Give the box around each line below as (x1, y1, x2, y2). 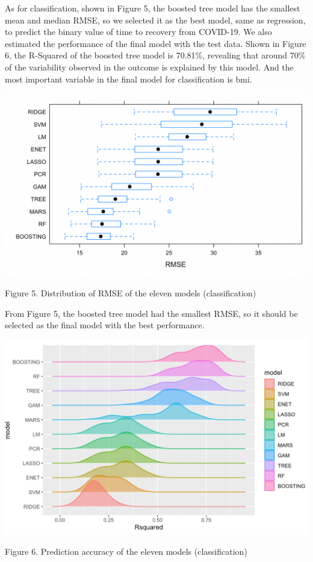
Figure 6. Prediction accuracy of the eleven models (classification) (5, 545, 247, 557)
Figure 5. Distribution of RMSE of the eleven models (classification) (5, 286, 256, 299)
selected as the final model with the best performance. (5, 319, 205, 331)
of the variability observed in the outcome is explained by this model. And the (5, 60, 294, 73)
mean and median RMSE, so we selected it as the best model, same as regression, (5, 13, 306, 26)
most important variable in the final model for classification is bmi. (5, 72, 252, 85)
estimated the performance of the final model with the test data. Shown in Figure (5, 37, 306, 49)
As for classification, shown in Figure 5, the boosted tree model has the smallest (5, 2, 300, 14)
